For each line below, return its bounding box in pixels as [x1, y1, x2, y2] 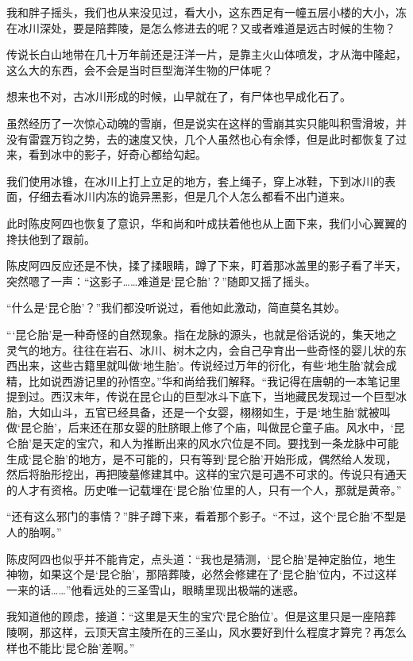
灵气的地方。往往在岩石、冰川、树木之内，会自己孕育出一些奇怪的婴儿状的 [6, 341, 396, 358]
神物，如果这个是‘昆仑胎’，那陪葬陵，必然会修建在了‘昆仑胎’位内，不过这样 [6, 566, 397, 582]
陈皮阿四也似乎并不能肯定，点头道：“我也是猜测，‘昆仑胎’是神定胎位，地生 [6, 550, 396, 567]
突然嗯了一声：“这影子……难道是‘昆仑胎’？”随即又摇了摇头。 [6, 272, 316, 289]
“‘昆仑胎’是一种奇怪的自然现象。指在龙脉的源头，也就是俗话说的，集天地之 [6, 325, 397, 342]
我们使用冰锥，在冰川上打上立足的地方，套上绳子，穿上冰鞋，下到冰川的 [6, 172, 384, 189]
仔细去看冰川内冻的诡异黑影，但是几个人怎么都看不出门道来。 [28, 188, 351, 205]
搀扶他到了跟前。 [6, 230, 95, 247]
